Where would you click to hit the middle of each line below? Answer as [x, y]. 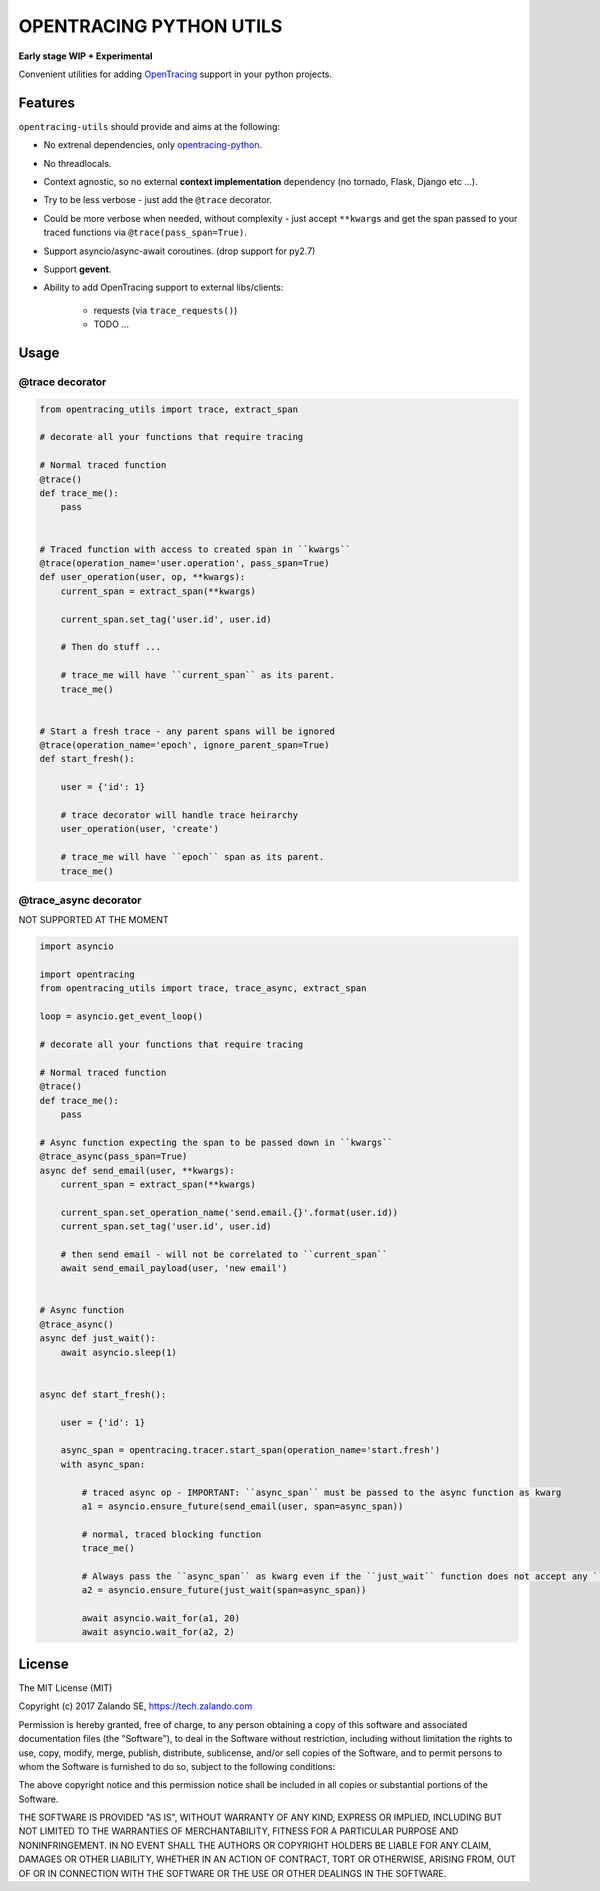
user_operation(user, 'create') [140, 829]
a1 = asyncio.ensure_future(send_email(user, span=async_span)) [242, 1506]
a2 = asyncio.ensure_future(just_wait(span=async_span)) [224, 1590]
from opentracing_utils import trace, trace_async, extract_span [203, 988]
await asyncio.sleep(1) [118, 1352]
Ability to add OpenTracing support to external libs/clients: [163, 287]
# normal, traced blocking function [171, 1534]
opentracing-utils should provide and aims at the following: [149, 126]
